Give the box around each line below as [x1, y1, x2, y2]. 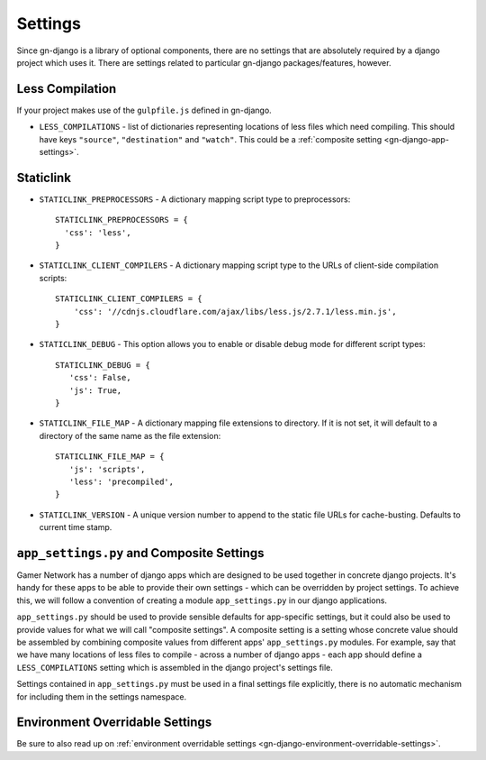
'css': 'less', [64, 227, 131, 238]
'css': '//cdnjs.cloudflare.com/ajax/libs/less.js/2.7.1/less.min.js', [73, 307, 397, 316]
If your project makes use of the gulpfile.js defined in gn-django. [16, 105, 272, 115]
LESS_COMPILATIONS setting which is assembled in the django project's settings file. [16, 662, 333, 673]
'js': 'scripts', [68, 464, 146, 474]
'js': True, [68, 385, 122, 396]
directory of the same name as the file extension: [39, 430, 221, 441]
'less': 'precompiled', [68, 476, 175, 487]
